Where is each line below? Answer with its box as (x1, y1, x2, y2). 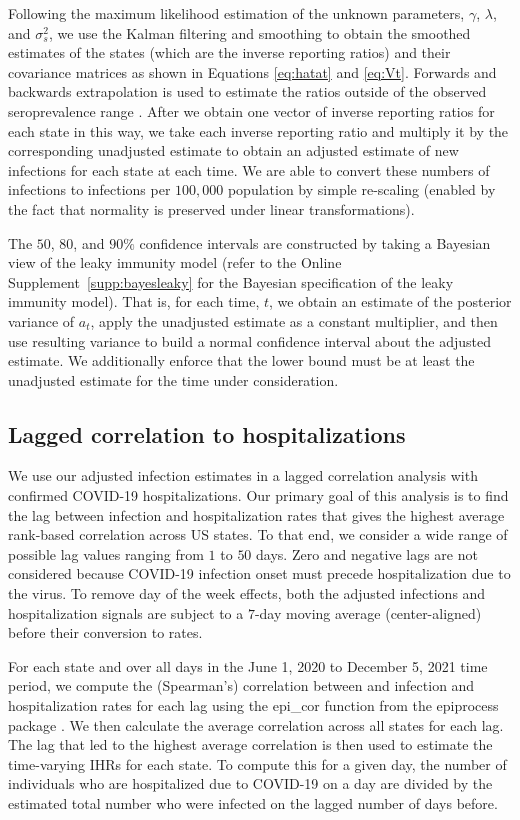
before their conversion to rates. (8, 622, 203, 643)
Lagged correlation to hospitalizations (8, 418, 406, 449)
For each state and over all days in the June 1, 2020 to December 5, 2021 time (8, 655, 488, 676)
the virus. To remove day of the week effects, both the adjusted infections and (8, 583, 486, 604)
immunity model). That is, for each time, (8, 291, 260, 312)
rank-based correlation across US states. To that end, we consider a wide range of (8, 524, 508, 545)
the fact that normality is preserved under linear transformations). (8, 198, 415, 219)
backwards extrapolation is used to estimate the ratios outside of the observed (8, 81, 487, 102)
